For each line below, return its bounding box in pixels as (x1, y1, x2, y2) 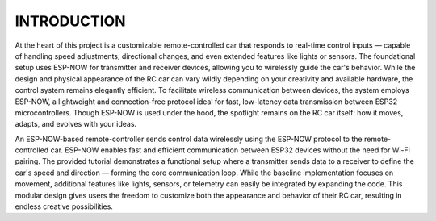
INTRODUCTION (15, 12, 126, 30)
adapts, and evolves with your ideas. (15, 119, 137, 129)
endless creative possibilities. (15, 202, 113, 211)
